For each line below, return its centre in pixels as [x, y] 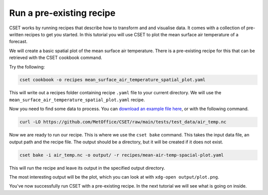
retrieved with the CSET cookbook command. [56, 58]
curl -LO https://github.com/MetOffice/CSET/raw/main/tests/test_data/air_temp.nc [123, 122]
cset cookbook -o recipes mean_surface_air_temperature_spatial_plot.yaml [113, 80]
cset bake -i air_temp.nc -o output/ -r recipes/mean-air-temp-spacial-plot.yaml [122, 155]
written [16, 34]
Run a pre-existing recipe [62, 13]
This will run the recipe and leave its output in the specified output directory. [87, 168]
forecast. [18, 42]
